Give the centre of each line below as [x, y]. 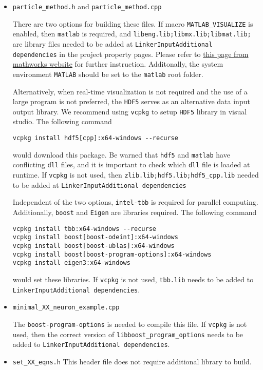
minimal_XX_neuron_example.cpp [66, 308]
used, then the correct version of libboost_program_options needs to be [128, 334]
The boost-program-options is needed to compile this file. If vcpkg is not [130, 324]
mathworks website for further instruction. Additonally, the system [118, 64]
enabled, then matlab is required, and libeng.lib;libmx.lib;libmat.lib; [132, 34]
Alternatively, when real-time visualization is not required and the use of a [130, 91]
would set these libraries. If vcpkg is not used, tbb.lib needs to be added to [133, 279]
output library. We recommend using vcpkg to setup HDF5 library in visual [130, 111]
